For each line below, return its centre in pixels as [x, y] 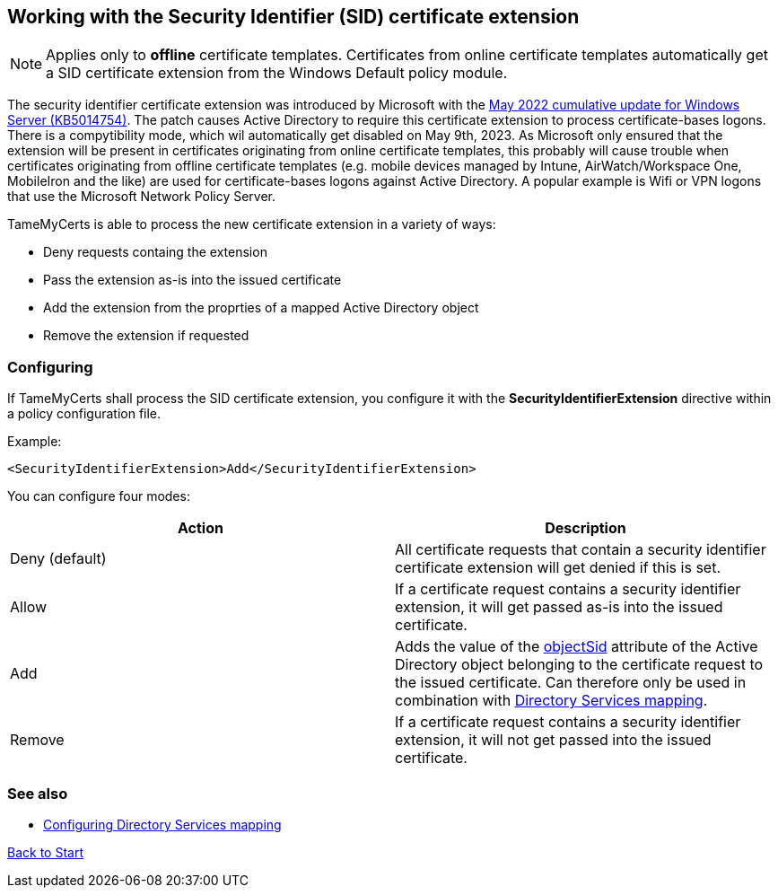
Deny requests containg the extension [155, 252]
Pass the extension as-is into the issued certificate [192, 280]
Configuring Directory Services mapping [162, 824]
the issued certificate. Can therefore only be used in [571, 683]
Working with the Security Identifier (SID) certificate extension [293, 17]
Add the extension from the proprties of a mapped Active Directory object [261, 308]
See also [38, 793]
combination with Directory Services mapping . [551, 701]
